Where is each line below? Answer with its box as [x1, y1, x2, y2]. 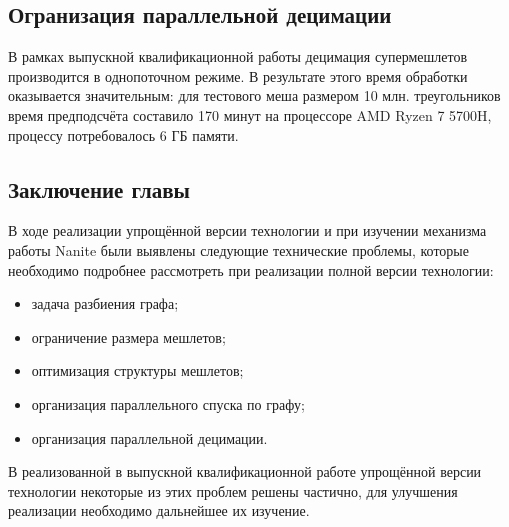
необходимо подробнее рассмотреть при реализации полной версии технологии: [8, 259, 494, 280]
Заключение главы [8, 173, 190, 204]
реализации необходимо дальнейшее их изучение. [8, 500, 310, 521]
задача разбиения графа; [31, 293, 179, 314]
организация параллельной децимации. [31, 427, 268, 448]
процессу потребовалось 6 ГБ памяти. [8, 124, 239, 145]
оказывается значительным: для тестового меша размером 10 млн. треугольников [8, 85, 501, 106]
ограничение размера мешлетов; [31, 326, 226, 347]
